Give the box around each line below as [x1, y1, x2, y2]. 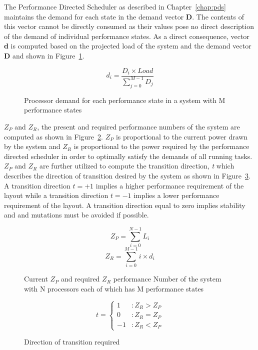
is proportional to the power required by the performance [73, 141, 249, 151]
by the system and [4, 141, 60, 151]
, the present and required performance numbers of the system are [37, 121, 240, 131]
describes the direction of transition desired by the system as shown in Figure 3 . [4, 170, 250, 180]
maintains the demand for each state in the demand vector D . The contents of [4, 11, 244, 21]
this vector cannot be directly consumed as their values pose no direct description [4, 21, 254, 31]
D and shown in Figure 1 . [4, 50, 84, 60]
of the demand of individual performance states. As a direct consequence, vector [4, 30, 249, 41]
